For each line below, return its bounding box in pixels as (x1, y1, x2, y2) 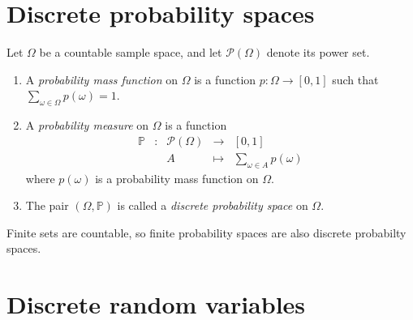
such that (332, 70, 379, 87)
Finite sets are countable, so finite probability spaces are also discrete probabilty (6, 224, 407, 241)
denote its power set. (266, 44, 370, 61)
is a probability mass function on (95, 169, 259, 186)
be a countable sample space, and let (39, 44, 222, 61)
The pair (25, 197, 69, 214)
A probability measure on (25, 117, 149, 134)
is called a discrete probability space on (117, 197, 308, 214)
